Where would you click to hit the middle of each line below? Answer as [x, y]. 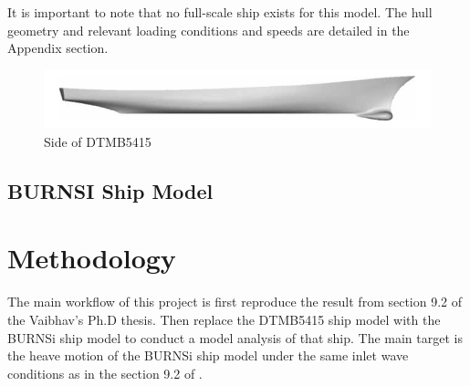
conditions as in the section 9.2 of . [105, 373]
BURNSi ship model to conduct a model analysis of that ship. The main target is [235, 337]
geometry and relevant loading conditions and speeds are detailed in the [209, 30]
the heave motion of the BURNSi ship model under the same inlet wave [208, 355]
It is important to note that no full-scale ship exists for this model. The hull [220, 12]
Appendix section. [58, 48]
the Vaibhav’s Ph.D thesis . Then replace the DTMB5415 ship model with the [224, 319]
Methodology [92, 258]
